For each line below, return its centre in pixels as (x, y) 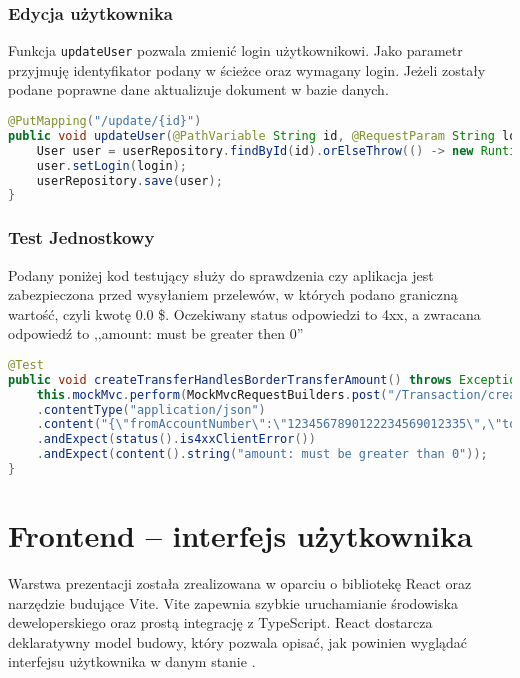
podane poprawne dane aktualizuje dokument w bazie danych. (198, 89)
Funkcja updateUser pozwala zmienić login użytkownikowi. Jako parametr (235, 50)
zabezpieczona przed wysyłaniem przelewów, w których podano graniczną (233, 294)
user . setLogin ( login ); (112, 165)
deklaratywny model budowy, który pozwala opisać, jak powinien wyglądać (238, 641)
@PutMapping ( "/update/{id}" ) (105, 121)
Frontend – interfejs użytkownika (240, 535)
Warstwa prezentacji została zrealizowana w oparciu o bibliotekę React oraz (240, 583)
